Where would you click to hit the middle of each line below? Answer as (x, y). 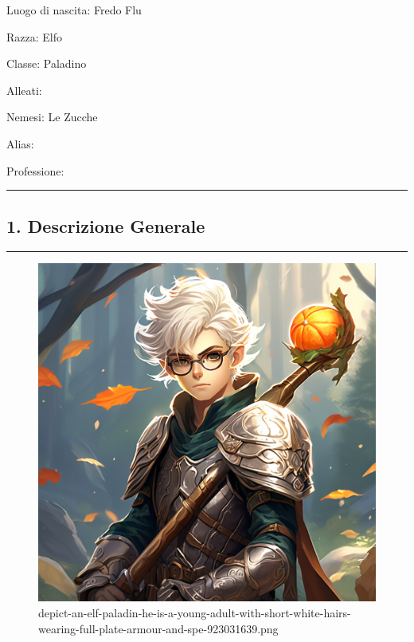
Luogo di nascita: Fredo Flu (74, 10)
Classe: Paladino (47, 63)
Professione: (35, 170)
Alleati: (24, 90)
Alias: (20, 143)
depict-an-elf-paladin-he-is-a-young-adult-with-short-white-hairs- (195, 612)
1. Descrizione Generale (106, 225)
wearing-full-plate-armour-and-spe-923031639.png (158, 628)
